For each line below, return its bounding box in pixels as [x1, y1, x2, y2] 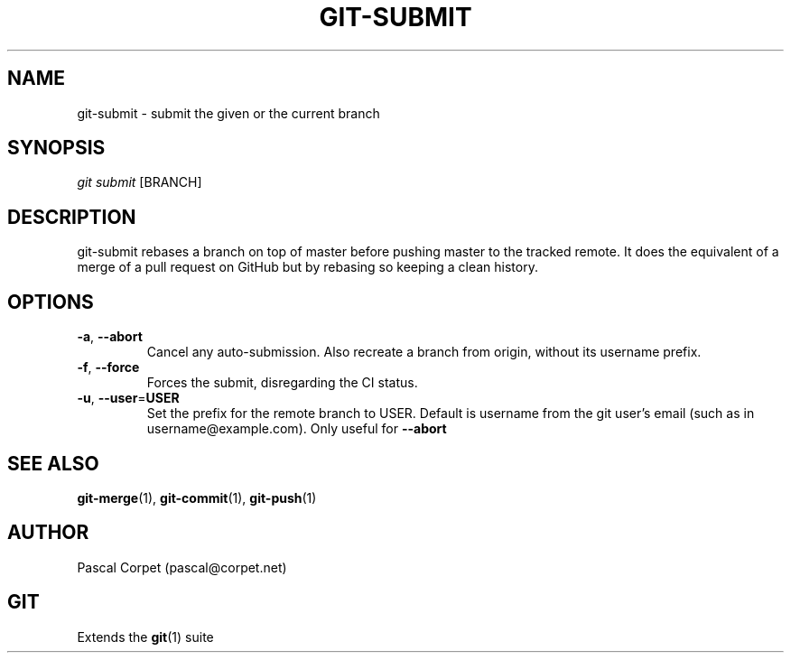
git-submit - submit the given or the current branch [77, 105, 380, 121]
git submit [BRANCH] [77, 174, 202, 191]
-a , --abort [77, 329, 143, 345]
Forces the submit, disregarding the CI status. [146, 375, 418, 391]
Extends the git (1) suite [77, 628, 214, 645]
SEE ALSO [7, 451, 99, 475]
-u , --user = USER [77, 390, 180, 406]
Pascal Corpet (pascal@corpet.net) [77, 559, 287, 575]
